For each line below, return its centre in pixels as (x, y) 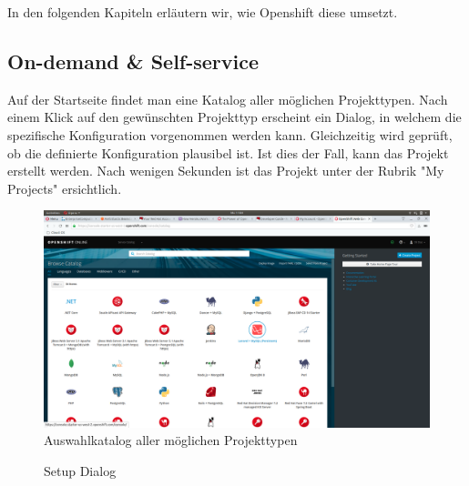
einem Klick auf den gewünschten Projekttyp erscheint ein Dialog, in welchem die (234, 117)
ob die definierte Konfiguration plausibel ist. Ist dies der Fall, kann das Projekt (228, 152)
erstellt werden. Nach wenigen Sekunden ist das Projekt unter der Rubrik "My (226, 171)
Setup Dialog (80, 471)
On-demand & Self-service (133, 61)
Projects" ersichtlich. (65, 188)
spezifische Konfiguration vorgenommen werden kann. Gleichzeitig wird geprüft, (230, 134)
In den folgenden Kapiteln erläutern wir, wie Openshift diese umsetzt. (203, 12)
